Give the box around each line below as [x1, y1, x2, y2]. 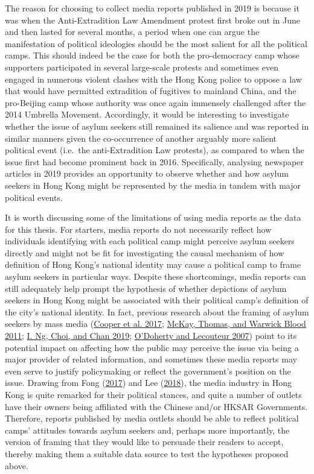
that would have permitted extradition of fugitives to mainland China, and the [5, 84, 296, 97]
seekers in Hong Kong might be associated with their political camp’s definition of [5, 294, 309, 306]
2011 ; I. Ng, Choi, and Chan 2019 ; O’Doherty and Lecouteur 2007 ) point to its [5, 329, 297, 342]
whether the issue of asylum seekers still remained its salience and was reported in [5, 119, 309, 132]
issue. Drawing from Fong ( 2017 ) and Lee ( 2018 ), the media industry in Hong [5, 376, 292, 389]
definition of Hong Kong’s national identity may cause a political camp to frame [5, 258, 301, 271]
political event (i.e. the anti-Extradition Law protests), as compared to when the [5, 144, 304, 156]
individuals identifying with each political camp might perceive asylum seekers [5, 235, 295, 247]
